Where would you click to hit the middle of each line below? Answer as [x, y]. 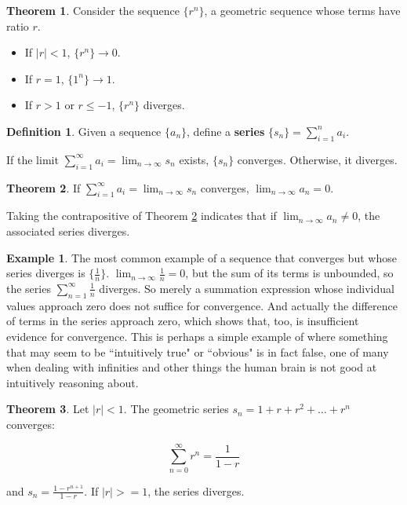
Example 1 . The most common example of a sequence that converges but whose [202, 257]
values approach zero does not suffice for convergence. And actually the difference [202, 305]
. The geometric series [176, 409]
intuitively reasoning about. [73, 382]
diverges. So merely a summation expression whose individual [247, 288]
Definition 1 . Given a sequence [84, 131]
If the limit [33, 159]
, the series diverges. [196, 490]
